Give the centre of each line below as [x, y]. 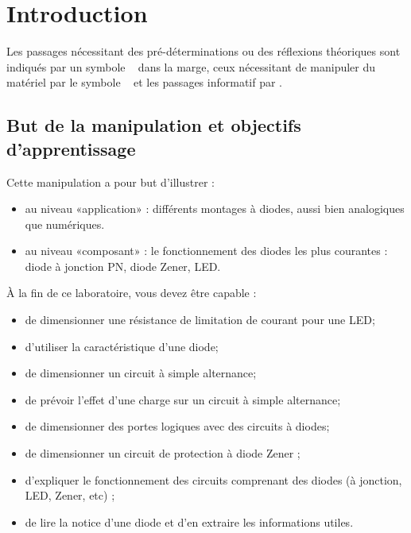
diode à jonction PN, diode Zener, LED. [123, 266]
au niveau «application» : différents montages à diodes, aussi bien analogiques [215, 209]
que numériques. [65, 224]
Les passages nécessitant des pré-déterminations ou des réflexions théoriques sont [204, 51]
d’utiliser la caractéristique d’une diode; [122, 346]
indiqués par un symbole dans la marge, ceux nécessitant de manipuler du [191, 66]
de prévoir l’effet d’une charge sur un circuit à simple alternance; [183, 399]
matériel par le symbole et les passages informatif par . [145, 82]
